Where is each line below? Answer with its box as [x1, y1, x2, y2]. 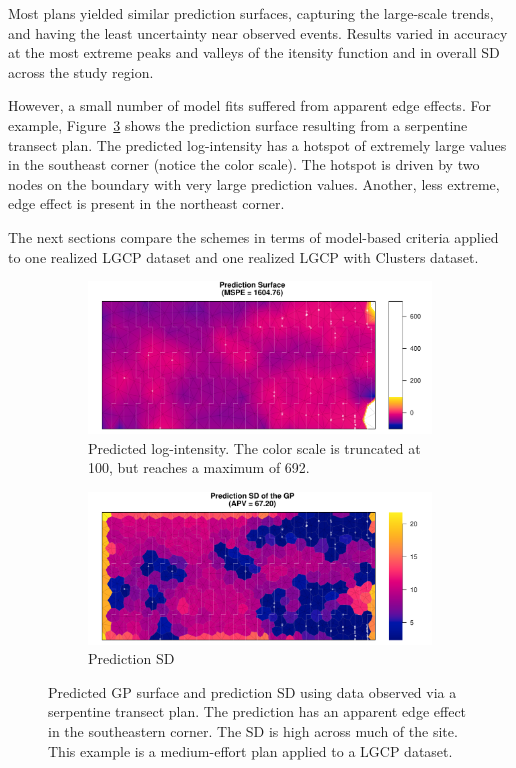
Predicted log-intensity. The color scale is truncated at [88, 437, 421, 458]
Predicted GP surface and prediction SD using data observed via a [48, 681, 457, 702]
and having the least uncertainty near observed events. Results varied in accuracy [8, 22, 508, 43]
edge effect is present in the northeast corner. [8, 193, 285, 214]
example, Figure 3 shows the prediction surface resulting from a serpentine [8, 114, 468, 135]
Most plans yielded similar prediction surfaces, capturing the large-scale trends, [8, 3, 494, 23]
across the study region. [8, 61, 154, 82]
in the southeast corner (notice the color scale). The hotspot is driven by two [8, 154, 480, 175]
